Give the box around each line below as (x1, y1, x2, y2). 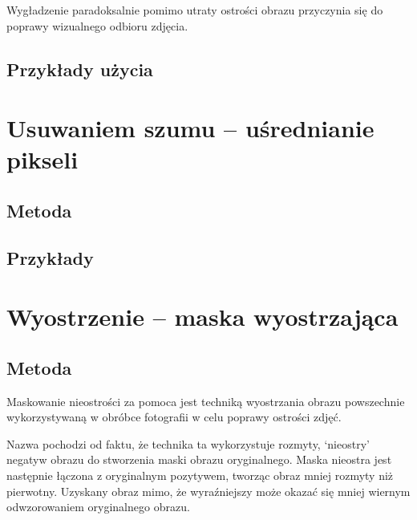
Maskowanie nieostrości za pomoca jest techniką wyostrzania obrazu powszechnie (6, 392, 405, 409)
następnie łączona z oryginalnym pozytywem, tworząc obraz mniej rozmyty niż (6, 467, 394, 484)
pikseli (6, 143, 79, 176)
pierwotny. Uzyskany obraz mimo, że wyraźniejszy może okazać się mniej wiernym (6, 482, 411, 499)
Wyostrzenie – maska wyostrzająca (6, 300, 399, 333)
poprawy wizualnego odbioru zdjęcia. (6, 17, 188, 34)
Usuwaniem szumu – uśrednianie (6, 112, 374, 144)
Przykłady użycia (6, 56, 153, 81)
